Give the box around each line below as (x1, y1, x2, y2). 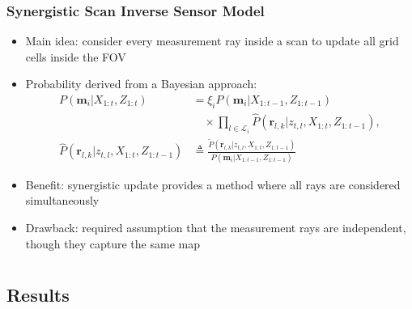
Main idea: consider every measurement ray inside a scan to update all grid (25, 32, 399, 49)
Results (6, 282, 70, 307)
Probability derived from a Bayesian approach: (25, 75, 257, 92)
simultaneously (25, 192, 100, 209)
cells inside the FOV (25, 48, 126, 65)
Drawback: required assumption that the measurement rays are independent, (25, 218, 406, 235)
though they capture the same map (25, 235, 200, 252)
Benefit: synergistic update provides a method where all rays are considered (25, 176, 401, 193)
